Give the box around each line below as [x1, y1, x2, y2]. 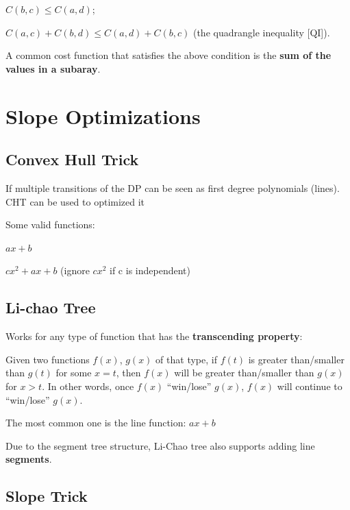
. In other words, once [42, 378, 134, 393]
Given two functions [5, 352, 90, 366]
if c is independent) [110, 263, 190, 278]
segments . [5, 452, 52, 466]
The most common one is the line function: [5, 415, 186, 430]
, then [116, 365, 141, 380]
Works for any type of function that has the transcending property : [5, 329, 303, 343]
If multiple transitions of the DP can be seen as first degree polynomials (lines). [5, 180, 340, 195]
